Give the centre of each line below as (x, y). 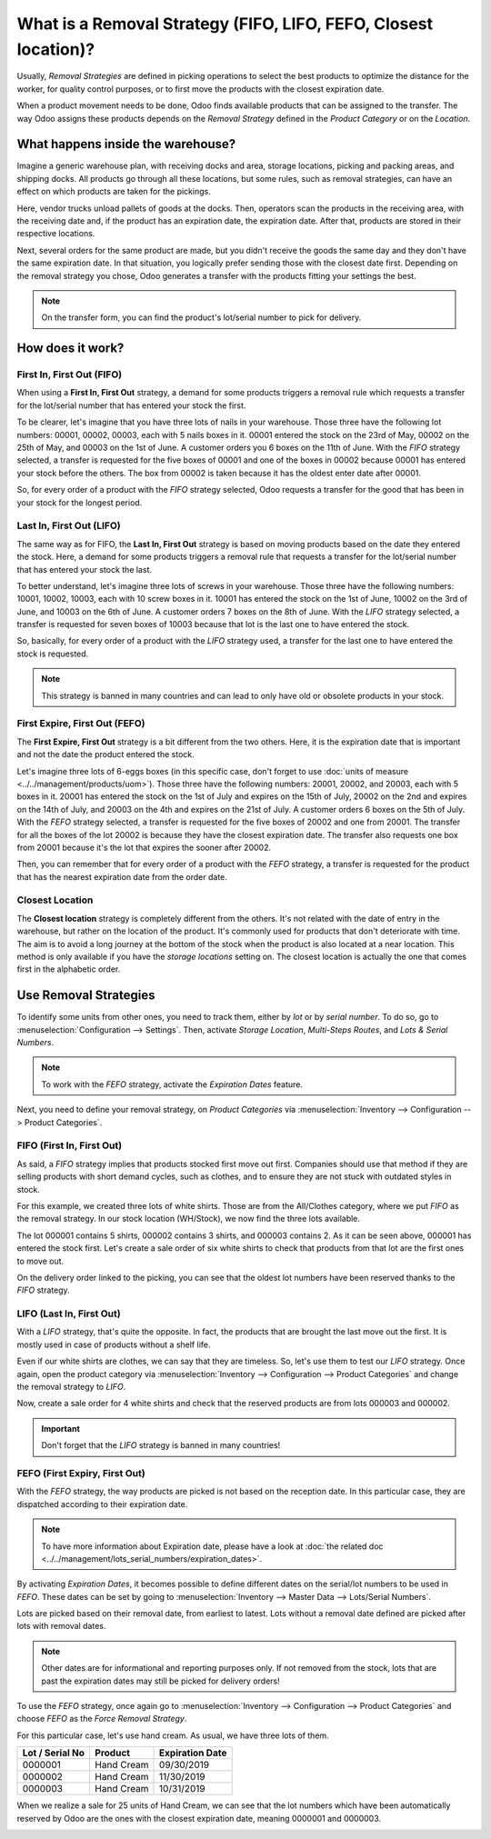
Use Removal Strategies (86, 995)
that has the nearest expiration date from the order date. (122, 876)
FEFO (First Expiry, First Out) (81, 1473)
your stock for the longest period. (80, 502)
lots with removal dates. (61, 1626)
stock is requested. (53, 654)
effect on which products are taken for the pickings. (114, 192)
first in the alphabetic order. (69, 969)
